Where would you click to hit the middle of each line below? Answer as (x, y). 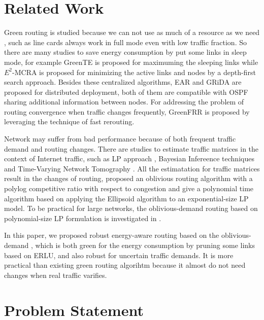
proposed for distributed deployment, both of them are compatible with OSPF (126, 92)
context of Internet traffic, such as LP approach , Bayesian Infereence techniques (129, 158)
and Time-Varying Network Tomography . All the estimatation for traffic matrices (132, 168)
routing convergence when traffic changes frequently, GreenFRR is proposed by (127, 111)
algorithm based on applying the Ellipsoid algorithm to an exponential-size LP (126, 198)
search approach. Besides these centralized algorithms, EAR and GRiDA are (123, 82)
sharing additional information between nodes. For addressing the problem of (124, 102)
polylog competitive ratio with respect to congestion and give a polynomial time (129, 188)
